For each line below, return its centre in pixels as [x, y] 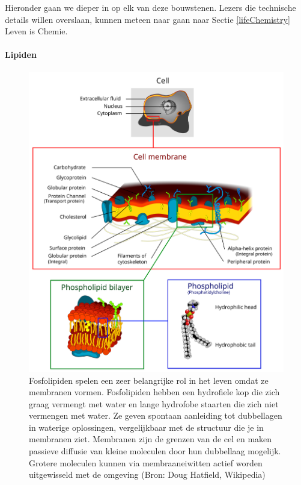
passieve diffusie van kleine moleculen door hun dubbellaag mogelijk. [155, 451]
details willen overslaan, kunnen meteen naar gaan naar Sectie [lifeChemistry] [147, 19]
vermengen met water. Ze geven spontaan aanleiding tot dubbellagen [156, 415]
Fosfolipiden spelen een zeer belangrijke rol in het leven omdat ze [149, 380]
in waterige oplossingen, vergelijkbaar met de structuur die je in [146, 427]
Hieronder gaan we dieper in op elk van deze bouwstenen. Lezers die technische [150, 7]
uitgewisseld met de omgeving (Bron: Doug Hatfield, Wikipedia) [147, 474]
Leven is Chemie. [36, 31]
